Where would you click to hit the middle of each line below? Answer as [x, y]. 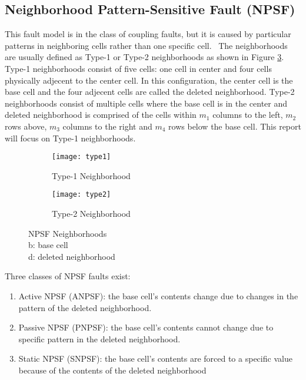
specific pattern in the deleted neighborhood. [99, 338]
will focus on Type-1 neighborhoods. [70, 138]
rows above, [26, 126]
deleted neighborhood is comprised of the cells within [101, 115]
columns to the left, [248, 115]
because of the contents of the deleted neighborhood [112, 370]
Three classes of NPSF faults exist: [68, 276]
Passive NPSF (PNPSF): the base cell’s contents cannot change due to [146, 327]
